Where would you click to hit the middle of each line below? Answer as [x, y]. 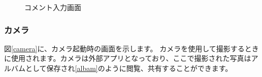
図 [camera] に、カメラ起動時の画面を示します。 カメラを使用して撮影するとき [132, 48]
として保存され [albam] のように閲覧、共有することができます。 [129, 68]
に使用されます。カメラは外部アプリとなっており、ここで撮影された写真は [128, 58]
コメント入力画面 [53, 7]
